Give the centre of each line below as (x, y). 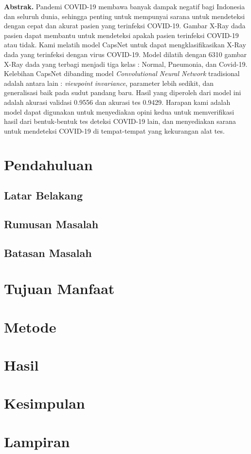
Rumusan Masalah (51, 224)
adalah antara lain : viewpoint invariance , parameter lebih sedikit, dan (109, 83)
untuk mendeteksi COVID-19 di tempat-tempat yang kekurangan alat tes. (114, 130)
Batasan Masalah (48, 252)
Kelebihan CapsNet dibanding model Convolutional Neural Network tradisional (122, 73)
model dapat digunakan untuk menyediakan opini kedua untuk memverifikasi (119, 111)
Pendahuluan (48, 164)
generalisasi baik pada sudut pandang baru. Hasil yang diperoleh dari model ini (123, 92)
